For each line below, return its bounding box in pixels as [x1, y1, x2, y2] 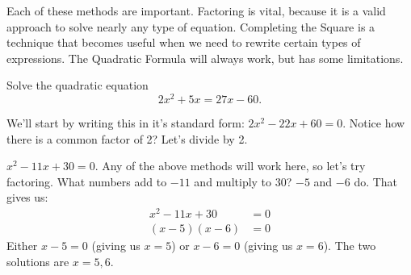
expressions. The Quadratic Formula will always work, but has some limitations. [6, 49, 404, 66]
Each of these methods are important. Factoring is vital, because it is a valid [6, 2, 386, 19]
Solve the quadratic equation [6, 77, 149, 94]
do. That [354, 173, 398, 190]
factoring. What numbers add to [6, 173, 167, 190]
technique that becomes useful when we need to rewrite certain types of [6, 34, 361, 51]
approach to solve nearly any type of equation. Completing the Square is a [6, 18, 375, 35]
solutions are [6, 252, 69, 269]
